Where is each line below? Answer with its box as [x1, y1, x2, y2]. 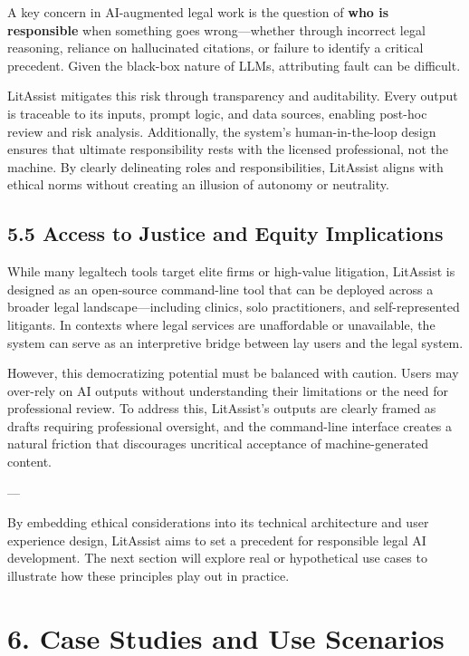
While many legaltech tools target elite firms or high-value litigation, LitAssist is [7, 262, 455, 281]
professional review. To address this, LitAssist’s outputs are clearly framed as [7, 399, 436, 418]
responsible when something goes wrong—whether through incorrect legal [7, 20, 426, 39]
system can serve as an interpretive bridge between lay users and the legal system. [7, 333, 464, 352]
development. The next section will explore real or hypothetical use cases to [7, 548, 427, 567]
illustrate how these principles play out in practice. [7, 566, 290, 585]
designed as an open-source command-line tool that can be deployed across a [7, 279, 434, 298]
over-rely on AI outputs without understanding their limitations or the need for [7, 381, 449, 400]
